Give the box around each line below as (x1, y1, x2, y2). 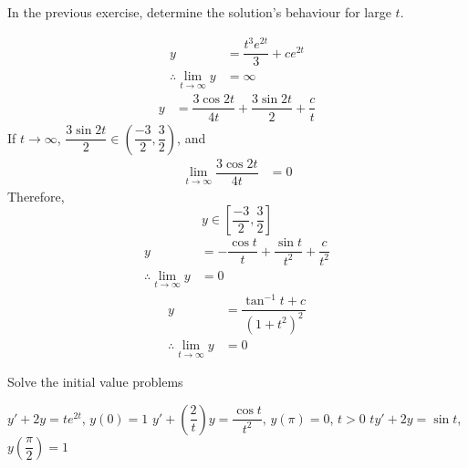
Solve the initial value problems (7, 372, 183, 391)
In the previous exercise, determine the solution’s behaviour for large (7, 3, 391, 21)
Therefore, (7, 186, 65, 205)
